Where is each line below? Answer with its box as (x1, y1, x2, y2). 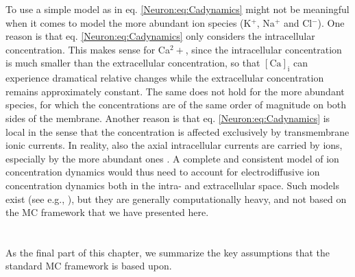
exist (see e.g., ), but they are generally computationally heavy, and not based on (5, 191, 347, 206)
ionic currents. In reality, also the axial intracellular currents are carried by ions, (5, 138, 343, 152)
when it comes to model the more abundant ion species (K (5, 15, 252, 29)
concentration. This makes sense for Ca (5, 42, 170, 56)
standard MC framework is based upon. (5, 258, 172, 273)
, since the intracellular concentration (185, 42, 342, 56)
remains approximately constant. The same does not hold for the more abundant (5, 84, 345, 98)
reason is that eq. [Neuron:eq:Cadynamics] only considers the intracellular (5, 29, 315, 43)
